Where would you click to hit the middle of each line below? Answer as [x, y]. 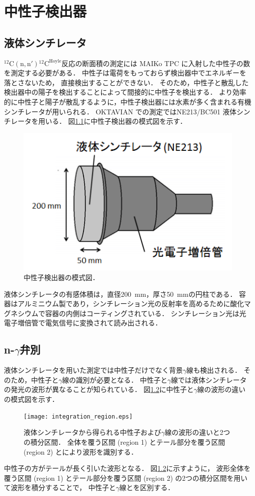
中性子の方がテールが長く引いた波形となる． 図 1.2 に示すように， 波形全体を [127, 468]
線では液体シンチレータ [209, 379]
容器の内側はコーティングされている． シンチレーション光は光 [146, 313]
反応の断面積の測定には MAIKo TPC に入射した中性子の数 [156, 63]
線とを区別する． [147, 487]
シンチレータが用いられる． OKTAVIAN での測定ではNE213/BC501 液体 [120, 111]
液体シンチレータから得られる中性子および [92, 432]
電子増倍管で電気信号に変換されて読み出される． [83, 323]
